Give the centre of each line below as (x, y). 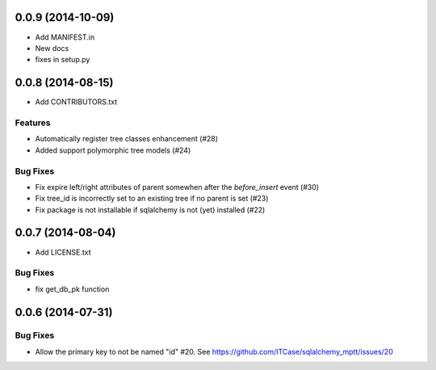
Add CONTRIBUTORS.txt (76, 102)
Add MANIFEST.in (65, 37)
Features (33, 123)
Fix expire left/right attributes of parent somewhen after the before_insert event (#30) (177, 187)
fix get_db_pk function (72, 289)
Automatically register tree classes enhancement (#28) (126, 139)
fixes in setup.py (63, 60)
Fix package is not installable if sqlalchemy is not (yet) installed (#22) (150, 209)
